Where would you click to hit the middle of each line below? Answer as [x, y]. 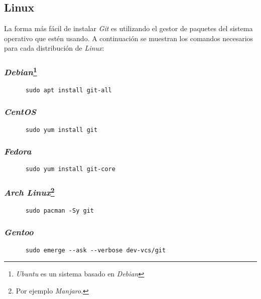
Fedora [18, 151]
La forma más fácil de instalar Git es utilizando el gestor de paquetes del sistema [128, 28]
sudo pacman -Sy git [59, 210]
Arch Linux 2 [29, 192]
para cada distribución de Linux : [54, 48]
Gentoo [19, 232]
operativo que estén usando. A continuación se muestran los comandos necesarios [129, 38]
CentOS [20, 112]
